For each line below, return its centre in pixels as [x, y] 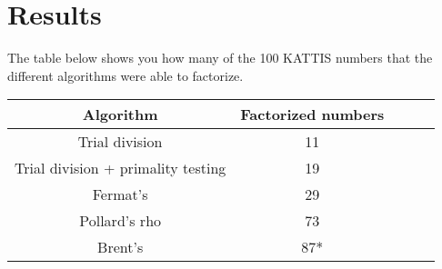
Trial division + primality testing [121, 168]
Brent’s [121, 247]
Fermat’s [120, 194]
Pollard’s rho [121, 221]
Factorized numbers [312, 115]
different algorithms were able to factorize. [126, 75]
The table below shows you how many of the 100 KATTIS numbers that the [220, 58]
